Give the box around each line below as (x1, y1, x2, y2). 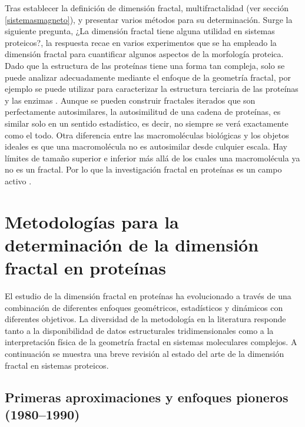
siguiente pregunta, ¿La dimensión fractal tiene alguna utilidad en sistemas (5, 25, 275, 37)
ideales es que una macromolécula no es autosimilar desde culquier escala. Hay (5, 140, 288, 153)
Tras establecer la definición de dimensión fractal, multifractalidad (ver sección (5, 2, 289, 14)
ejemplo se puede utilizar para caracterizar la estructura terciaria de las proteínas (5, 82, 299, 95)
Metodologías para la (5, 209, 179, 233)
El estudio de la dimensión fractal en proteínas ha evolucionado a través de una (5, 290, 291, 302)
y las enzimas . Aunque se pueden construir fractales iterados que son (5, 94, 256, 106)
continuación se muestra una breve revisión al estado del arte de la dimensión (5, 347, 284, 359)
